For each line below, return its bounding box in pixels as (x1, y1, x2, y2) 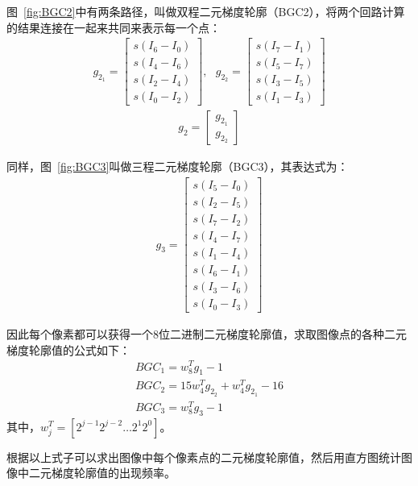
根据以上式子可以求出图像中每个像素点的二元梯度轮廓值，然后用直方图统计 (6, 448, 401, 465)
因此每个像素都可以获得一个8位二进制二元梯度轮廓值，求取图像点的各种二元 (6, 326, 407, 343)
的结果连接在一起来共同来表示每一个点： (6, 19, 221, 35)
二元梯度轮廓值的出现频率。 (28, 464, 176, 481)
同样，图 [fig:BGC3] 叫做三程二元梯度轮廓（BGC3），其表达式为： (6, 158, 349, 175)
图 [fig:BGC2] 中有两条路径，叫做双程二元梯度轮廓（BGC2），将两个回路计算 (6, 3, 405, 19)
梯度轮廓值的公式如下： (6, 341, 130, 358)
